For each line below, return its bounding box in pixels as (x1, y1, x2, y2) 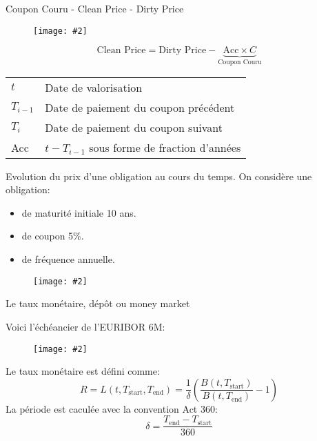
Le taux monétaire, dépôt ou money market (6, 296, 190, 311)
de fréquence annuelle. (21, 252, 115, 266)
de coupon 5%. (21, 228, 84, 243)
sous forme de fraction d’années (89, 139, 241, 155)
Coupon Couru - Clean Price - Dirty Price (6, 1, 184, 15)
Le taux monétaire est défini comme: (6, 364, 160, 378)
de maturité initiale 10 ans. (21, 205, 136, 219)
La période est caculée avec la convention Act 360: (6, 401, 218, 415)
